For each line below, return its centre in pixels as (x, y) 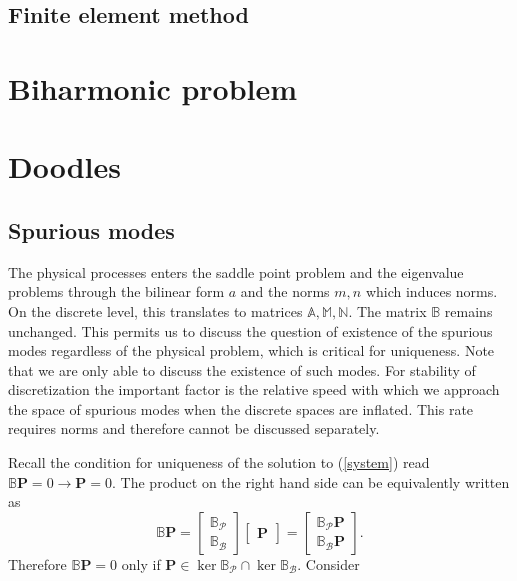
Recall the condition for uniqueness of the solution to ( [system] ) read (219, 462)
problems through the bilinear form (116, 291)
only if (141, 563)
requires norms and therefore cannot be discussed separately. (194, 428)
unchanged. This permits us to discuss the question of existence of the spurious (250, 330)
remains (468, 310)
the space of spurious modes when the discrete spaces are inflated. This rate (241, 408)
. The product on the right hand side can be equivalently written (311, 481)
